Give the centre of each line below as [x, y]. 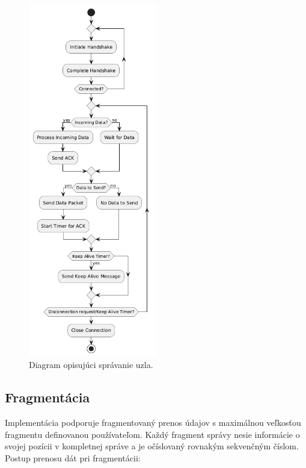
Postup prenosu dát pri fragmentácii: [73, 457]
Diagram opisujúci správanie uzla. [91, 365]
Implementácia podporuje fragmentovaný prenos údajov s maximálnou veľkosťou [153, 423]
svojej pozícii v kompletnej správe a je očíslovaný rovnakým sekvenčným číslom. [152, 446]
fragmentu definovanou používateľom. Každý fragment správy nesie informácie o [152, 434]
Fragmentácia [47, 397]
